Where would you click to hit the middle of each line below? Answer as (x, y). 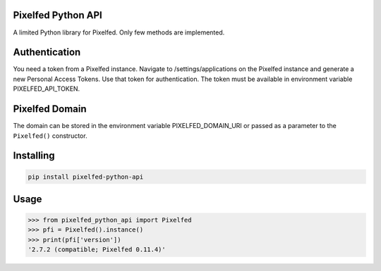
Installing (34, 156)
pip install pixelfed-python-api (86, 177)
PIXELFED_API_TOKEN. (47, 89)
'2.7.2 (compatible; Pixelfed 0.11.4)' (97, 250)
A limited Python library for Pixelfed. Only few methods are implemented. (119, 32)
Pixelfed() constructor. (50, 135)
